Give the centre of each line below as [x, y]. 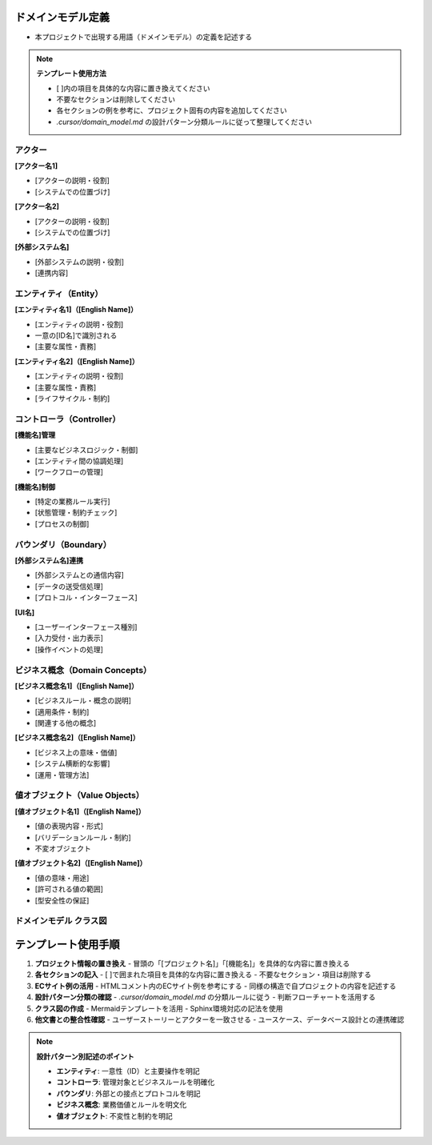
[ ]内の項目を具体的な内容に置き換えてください [134, 88]
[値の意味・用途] [62, 878]
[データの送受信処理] [69, 586]
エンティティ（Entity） [59, 294]
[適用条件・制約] [62, 711]
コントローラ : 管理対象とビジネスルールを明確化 [136, 1082]
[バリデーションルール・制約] [83, 837]
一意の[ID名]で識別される [76, 335]
